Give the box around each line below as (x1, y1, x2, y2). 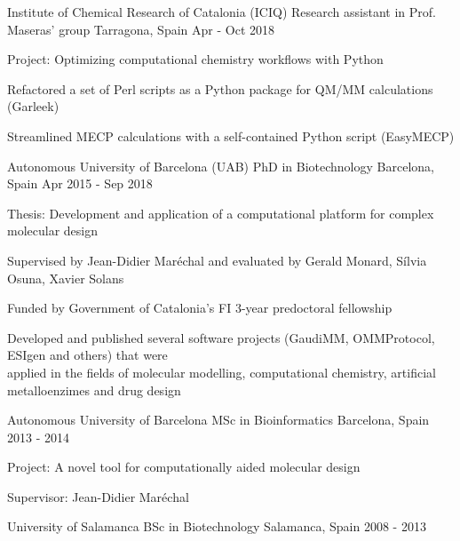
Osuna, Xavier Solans (7, 268, 124, 287)
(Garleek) (7, 97, 59, 115)
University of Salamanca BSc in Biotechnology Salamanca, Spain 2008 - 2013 (7, 517, 426, 536)
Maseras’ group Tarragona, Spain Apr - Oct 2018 (7, 20, 275, 38)
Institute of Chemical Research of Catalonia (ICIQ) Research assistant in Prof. (7, 3, 436, 20)
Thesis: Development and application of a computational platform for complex (7, 203, 434, 222)
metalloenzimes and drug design (7, 380, 181, 399)
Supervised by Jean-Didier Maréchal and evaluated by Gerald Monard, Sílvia (7, 251, 427, 269)
